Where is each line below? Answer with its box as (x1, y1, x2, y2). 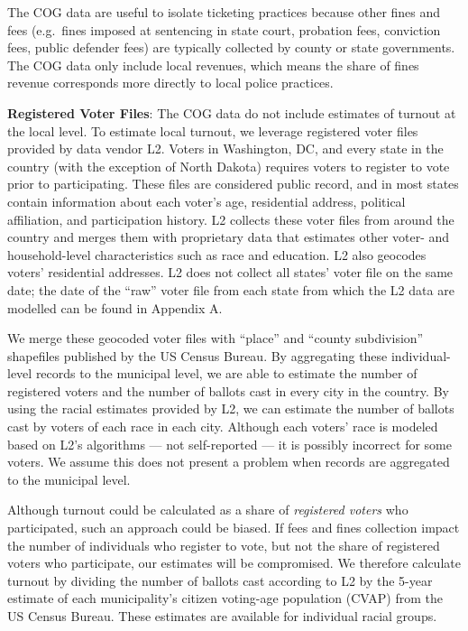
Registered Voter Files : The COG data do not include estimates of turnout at (7, 103, 456, 122)
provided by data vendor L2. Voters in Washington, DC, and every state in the (7, 139, 444, 158)
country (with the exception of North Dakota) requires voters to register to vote (7, 156, 450, 175)
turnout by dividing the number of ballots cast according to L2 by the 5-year (7, 571, 433, 589)
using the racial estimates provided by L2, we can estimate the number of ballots (7, 399, 454, 418)
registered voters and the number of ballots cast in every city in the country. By (7, 381, 449, 400)
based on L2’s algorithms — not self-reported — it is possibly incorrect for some (7, 434, 452, 453)
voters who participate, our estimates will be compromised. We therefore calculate (7, 553, 461, 572)
